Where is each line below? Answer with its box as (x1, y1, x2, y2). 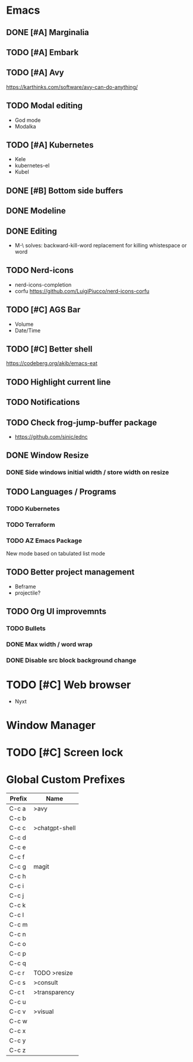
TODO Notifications (6, 397, 80, 407)
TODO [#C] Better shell (6, 344, 93, 354)
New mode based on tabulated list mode (6, 549, 106, 557)
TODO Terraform (6, 520, 55, 529)
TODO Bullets (6, 624, 46, 632)
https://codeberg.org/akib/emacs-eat (6, 360, 98, 367)
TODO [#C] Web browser (6, 678, 131, 692)
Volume (14, 321, 34, 328)
